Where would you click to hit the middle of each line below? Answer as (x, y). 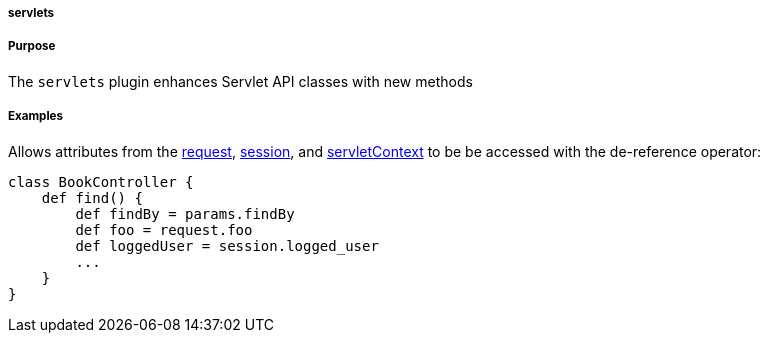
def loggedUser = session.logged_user (227, 245)
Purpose (32, 46)
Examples (35, 116)
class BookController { (101, 181)
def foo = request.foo (164, 229)
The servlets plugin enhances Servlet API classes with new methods (240, 81)
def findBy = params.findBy (185, 213)
